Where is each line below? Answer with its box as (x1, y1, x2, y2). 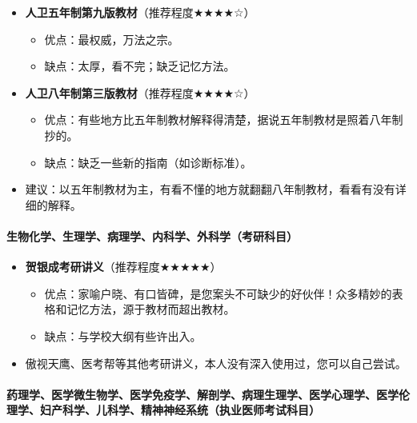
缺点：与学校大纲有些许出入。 (44, 327, 202, 344)
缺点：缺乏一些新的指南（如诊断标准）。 (44, 154, 252, 170)
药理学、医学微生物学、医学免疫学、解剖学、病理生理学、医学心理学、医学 (6, 385, 399, 402)
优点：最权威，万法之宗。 (44, 30, 179, 47)
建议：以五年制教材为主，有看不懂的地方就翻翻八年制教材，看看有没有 (25, 181, 395, 198)
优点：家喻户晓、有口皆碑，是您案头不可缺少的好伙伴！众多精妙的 (44, 285, 392, 301)
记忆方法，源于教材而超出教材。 (66, 301, 235, 317)
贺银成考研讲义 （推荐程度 (25, 258, 160, 275)
